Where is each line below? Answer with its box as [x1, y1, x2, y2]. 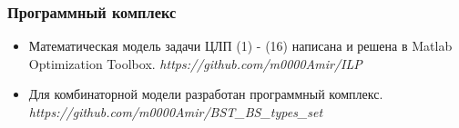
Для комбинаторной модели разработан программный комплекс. [28, 84, 383, 103]
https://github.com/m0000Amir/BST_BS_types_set [28, 103, 323, 121]
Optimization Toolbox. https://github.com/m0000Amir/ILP [28, 54, 362, 73]
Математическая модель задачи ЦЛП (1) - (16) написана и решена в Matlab [28, 36, 453, 55]
